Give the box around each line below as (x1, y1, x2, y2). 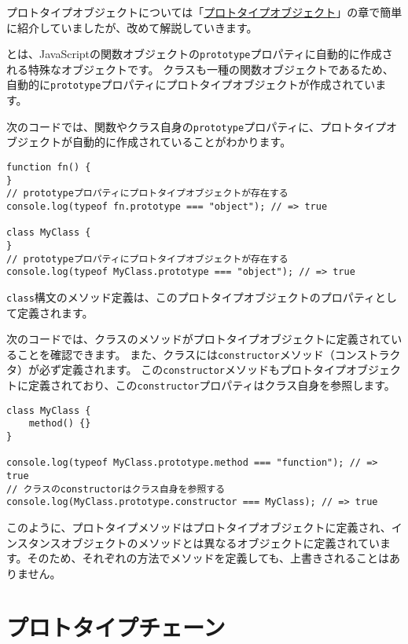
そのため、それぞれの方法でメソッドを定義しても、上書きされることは (27, 550, 390, 566)
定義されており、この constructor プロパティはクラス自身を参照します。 (28, 377, 395, 393)
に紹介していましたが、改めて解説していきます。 (6, 19, 258, 35)
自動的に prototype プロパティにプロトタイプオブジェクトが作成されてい (6, 76, 376, 93)
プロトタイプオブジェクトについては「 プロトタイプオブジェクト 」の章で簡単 (6, 4, 402, 20)
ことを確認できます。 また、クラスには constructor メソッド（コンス (17, 346, 368, 362)
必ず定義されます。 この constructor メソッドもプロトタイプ (39, 361, 347, 378)
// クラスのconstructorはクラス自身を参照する (6, 483, 226, 495)
